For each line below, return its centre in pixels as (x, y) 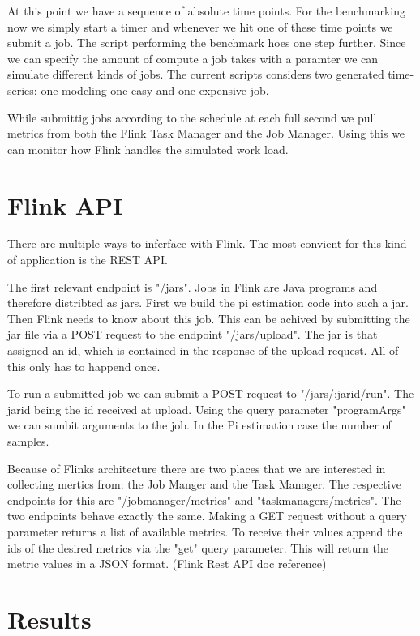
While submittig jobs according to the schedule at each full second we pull (192, 117)
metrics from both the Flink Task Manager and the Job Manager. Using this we (206, 133)
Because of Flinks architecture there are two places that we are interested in (197, 468)
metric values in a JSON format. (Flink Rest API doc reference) (167, 563)
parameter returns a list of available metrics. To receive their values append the (205, 531)
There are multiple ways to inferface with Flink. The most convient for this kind (207, 243)
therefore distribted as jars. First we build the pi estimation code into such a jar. (208, 303)
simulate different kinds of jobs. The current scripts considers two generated (196, 74)
